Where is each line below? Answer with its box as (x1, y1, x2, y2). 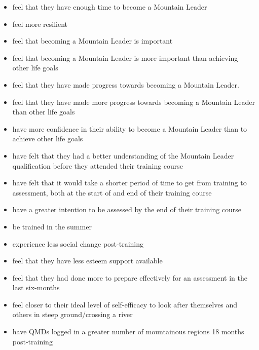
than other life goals (12, 106, 75, 117)
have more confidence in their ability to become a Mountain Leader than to (12, 123, 247, 134)
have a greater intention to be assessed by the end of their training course (12, 204, 242, 215)
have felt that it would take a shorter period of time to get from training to (12, 177, 247, 188)
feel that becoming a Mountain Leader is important (12, 35, 173, 46)
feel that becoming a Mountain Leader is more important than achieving (12, 52, 238, 63)
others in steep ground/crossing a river (12, 309, 133, 320)
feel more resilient (12, 18, 68, 29)
